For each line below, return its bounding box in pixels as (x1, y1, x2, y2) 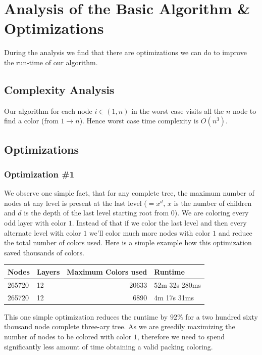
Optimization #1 (4, 168, 75, 180)
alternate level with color (4, 227, 81, 238)
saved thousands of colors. (4, 247, 85, 257)
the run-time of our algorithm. (4, 57, 98, 67)
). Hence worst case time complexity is (79, 115, 199, 126)
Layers (36, 266, 60, 277)
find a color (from (4, 115, 59, 126)
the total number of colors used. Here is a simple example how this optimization (4, 237, 252, 248)
